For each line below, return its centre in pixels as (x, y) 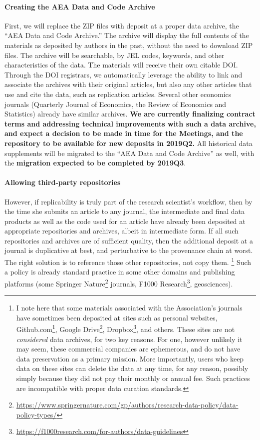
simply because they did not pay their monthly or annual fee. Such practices (133, 378)
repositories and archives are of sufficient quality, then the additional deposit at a (129, 240)
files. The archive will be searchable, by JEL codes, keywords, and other (115, 55)
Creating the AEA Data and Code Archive (80, 6)
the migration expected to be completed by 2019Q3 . (95, 163)
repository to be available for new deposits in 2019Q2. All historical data (129, 143)
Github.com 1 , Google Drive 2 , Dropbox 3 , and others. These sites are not (126, 328)
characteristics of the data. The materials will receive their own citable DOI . (121, 65)
